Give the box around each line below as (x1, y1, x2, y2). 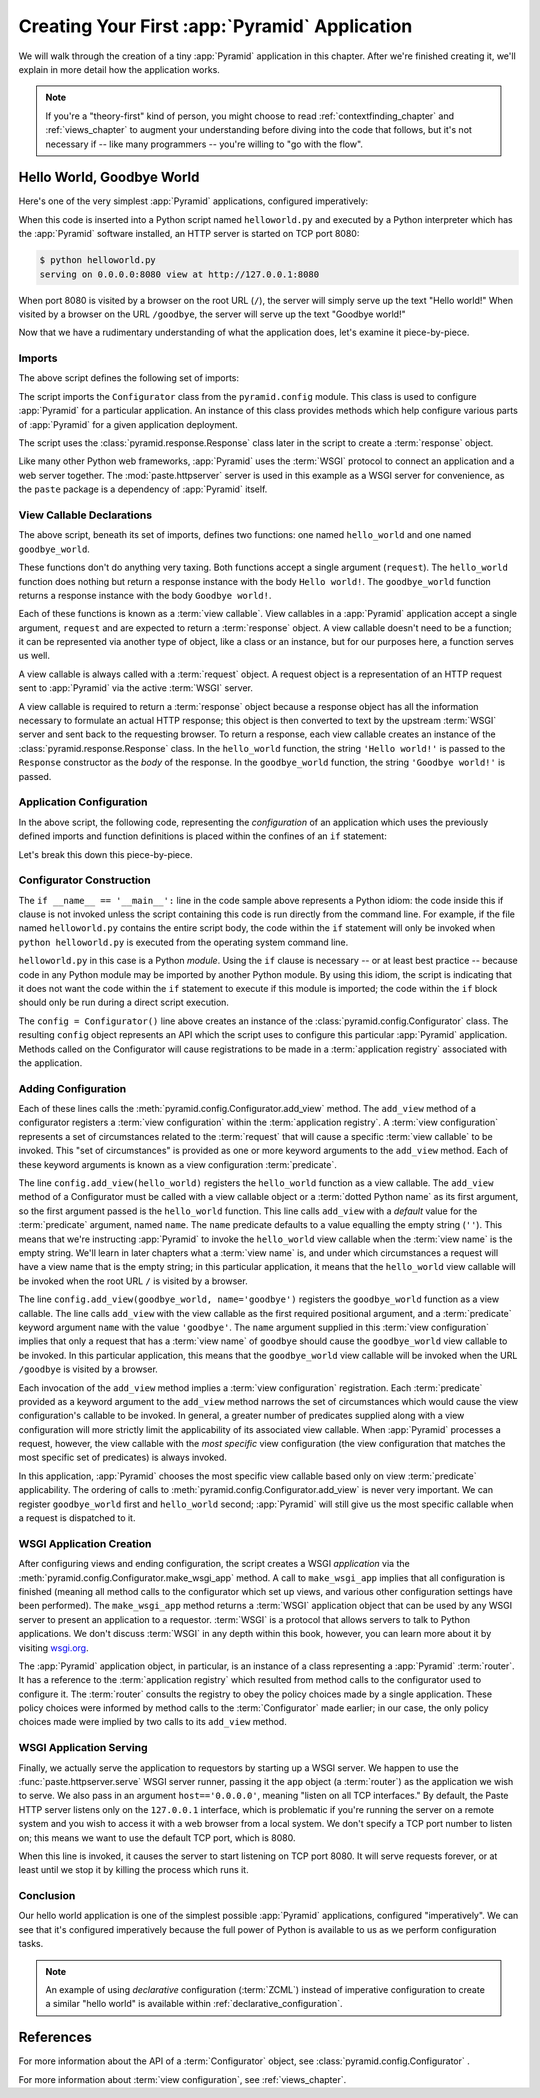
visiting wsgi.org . (18, 1641, 89, 1654)
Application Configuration (18, 795, 149, 809)
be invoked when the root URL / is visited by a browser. (18, 1275, 249, 1287)
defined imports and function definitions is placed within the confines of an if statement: (18, 830, 387, 842)
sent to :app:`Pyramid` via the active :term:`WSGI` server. (18, 682, 254, 694)
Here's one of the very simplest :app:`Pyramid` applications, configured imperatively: (18, 195, 369, 207)
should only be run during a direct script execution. (18, 996, 230, 1009)
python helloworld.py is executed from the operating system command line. (18, 936, 349, 948)
